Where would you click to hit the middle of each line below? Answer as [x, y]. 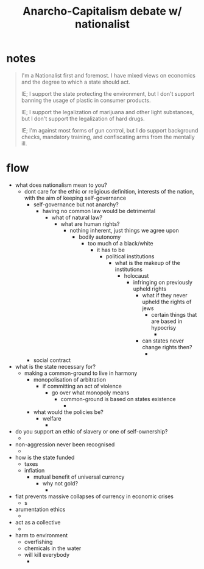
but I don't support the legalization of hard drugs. [83, 118]
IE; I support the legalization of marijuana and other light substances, [107, 112]
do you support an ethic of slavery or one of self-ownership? [91, 431]
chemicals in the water [53, 548]
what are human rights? [90, 223]
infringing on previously [163, 282]
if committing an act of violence [82, 386]
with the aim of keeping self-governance [75, 198]
